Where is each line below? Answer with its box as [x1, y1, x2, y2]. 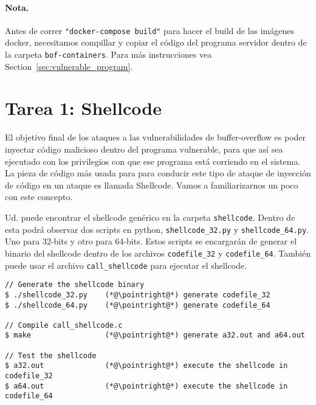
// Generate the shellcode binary [5, 280, 145, 289]
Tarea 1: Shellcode [5, 95, 162, 120]
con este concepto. [5, 190, 73, 203]
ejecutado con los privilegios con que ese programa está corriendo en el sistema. [5, 154, 301, 167]
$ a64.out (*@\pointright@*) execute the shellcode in [5, 381, 288, 390]
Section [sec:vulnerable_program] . [5, 60, 133, 72]
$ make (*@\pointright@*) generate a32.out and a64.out [5, 331, 305, 340]
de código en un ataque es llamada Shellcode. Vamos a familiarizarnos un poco [5, 178, 298, 191]
